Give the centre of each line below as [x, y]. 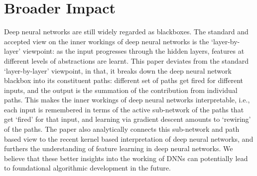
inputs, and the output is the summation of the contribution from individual [121, 90]
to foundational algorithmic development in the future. [87, 168]
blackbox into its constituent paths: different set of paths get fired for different [124, 80]
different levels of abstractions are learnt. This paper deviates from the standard [127, 60]
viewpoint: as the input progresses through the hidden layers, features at [133, 51]
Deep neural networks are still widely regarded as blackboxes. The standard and [126, 32]
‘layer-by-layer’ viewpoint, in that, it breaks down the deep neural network [118, 70]
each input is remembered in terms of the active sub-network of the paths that [124, 109]
